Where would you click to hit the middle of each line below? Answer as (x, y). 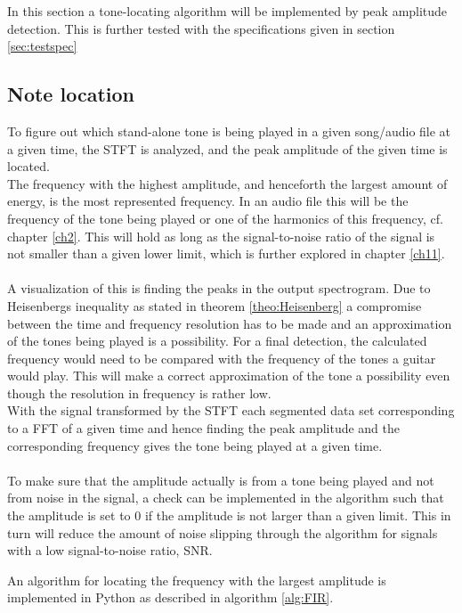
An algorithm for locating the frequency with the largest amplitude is (197, 580)
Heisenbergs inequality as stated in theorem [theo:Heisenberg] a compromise (215, 305)
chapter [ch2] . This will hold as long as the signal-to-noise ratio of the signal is (221, 236)
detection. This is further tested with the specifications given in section (201, 28)
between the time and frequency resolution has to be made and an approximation (230, 323)
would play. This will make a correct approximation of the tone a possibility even (229, 376)
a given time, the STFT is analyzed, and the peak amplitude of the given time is (227, 148)
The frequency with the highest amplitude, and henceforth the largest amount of (227, 183)
